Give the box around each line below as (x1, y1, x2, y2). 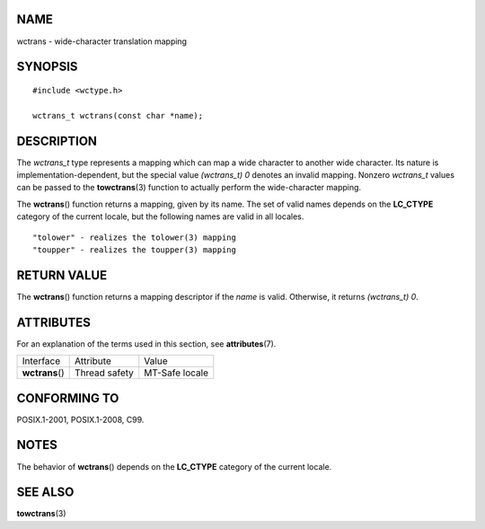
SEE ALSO (16, 485, 75, 500)
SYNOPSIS (16, 59, 78, 75)
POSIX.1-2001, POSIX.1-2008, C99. (16, 414, 145, 425)
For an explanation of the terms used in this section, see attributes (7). (16, 338, 277, 349)
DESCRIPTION (16, 133, 98, 148)
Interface (22, 355, 61, 367)
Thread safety (75, 366, 135, 379)
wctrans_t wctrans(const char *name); (32, 110, 204, 120)
